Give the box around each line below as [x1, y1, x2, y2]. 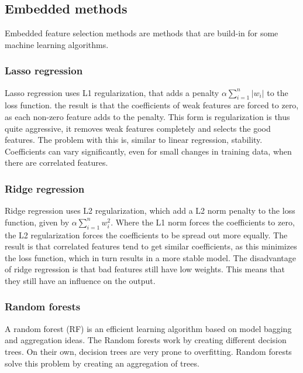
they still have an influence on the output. [5, 274, 156, 286]
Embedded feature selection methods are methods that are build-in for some [5, 27, 278, 39]
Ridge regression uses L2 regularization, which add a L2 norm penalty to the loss [5, 204, 295, 217]
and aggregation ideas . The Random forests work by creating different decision [5, 334, 287, 346]
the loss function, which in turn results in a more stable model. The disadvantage [5, 251, 296, 264]
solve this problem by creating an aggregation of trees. [5, 357, 199, 369]
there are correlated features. [5, 156, 108, 169]
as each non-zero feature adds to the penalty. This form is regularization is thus [5, 111, 290, 122]
